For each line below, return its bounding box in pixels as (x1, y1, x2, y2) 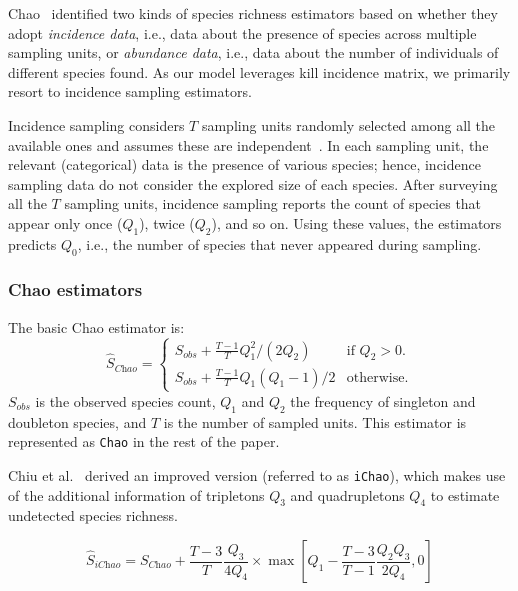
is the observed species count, (35, 390, 216, 411)
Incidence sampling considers (8, 114, 185, 135)
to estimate (430, 484, 500, 505)
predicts (8, 233, 57, 254)
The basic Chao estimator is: (8, 316, 185, 337)
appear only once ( (8, 212, 123, 233)
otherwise (346, 370, 405, 385)
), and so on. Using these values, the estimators (211, 212, 502, 233)
